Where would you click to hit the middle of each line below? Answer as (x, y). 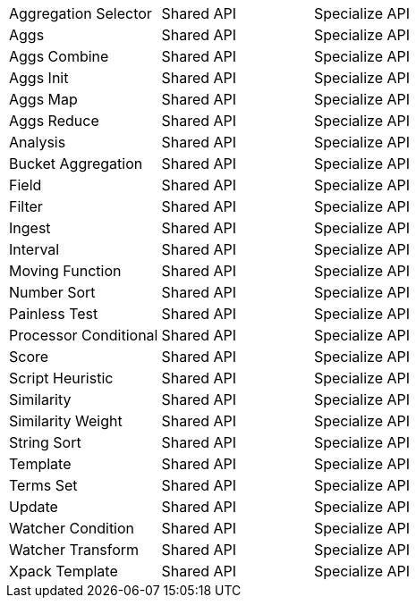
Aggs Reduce (54, 121)
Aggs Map (43, 99)
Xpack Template (64, 571)
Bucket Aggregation (76, 164)
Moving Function (65, 271)
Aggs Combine (59, 56)
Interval (34, 249)
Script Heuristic (61, 378)
